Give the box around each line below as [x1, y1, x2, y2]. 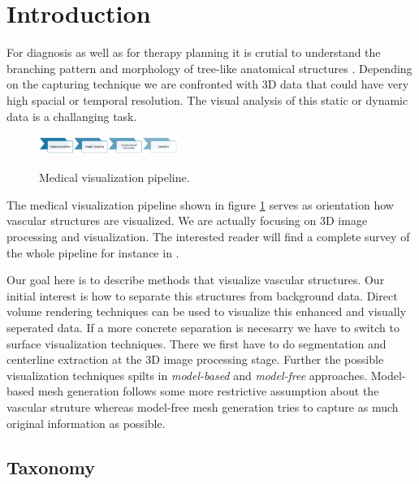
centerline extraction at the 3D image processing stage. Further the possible [6, 351, 384, 368]
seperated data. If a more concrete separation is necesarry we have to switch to [6, 318, 400, 335]
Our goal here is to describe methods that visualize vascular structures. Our [6, 271, 385, 288]
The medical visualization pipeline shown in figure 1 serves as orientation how [6, 196, 394, 213]
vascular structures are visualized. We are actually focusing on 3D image [6, 212, 368, 229]
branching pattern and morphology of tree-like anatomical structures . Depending [6, 59, 413, 76]
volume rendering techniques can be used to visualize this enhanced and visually [6, 303, 407, 320]
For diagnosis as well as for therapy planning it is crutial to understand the [6, 44, 381, 61]
